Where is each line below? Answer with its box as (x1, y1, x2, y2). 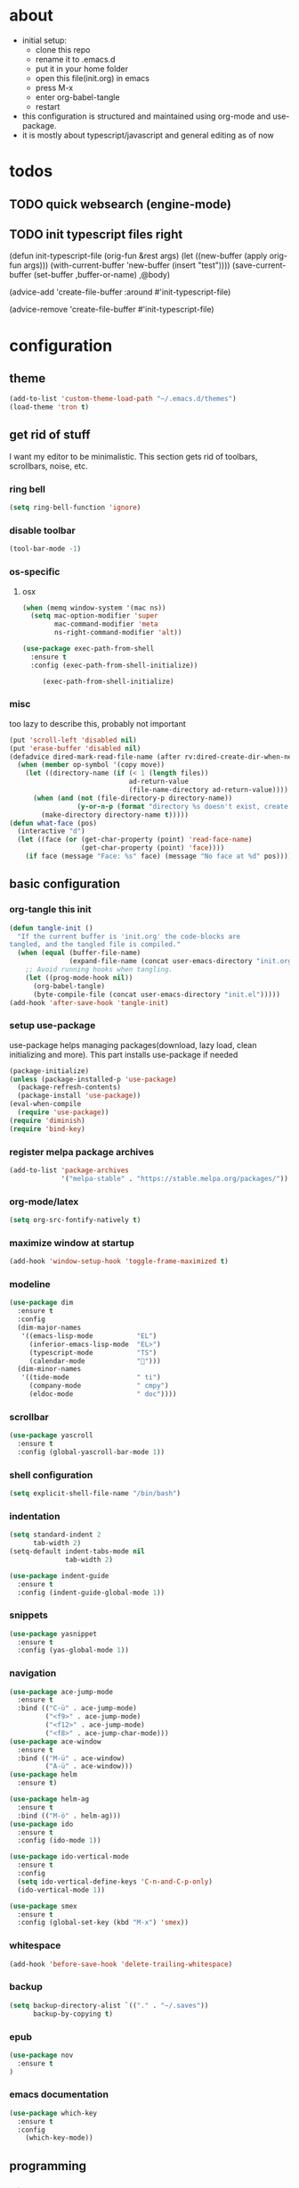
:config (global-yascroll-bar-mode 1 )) (17, 1447, 166, 1456)
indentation (9, 1510, 61, 1522)
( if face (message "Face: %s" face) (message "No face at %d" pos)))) (25, 852, 293, 861)
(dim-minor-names (17, 1365, 82, 1374)
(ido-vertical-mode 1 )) (17, 1885, 105, 1894)
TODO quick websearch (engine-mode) (9, 196, 231, 212)
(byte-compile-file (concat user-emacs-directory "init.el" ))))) (32, 990, 280, 999)
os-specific (9, 566, 61, 578)
